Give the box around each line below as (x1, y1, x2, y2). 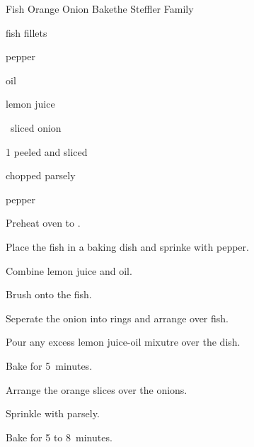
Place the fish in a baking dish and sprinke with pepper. (6, 239, 249, 254)
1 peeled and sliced (6, 144, 88, 159)
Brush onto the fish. (6, 287, 92, 302)
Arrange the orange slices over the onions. (6, 382, 187, 397)
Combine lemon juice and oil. (6, 263, 132, 278)
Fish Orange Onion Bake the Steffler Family (6, 1, 194, 16)
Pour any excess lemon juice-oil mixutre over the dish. (6, 334, 241, 349)
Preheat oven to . (6, 215, 81, 230)
